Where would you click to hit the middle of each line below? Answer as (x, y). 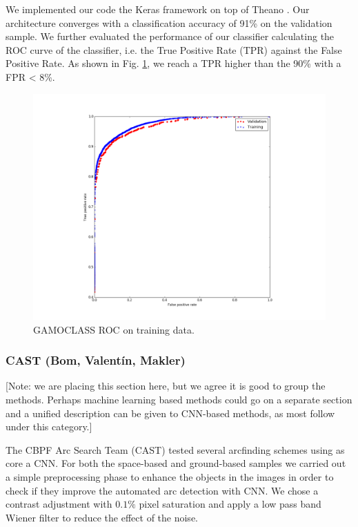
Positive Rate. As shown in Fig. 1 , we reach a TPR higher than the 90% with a (173, 63)
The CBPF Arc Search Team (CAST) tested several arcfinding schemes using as (175, 449)
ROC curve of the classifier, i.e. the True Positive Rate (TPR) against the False (174, 49)
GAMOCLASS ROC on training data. (114, 329)
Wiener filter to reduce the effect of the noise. (102, 517)
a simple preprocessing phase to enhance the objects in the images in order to (170, 477)
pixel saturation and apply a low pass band (230, 504)
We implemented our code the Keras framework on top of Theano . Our (158, 9)
